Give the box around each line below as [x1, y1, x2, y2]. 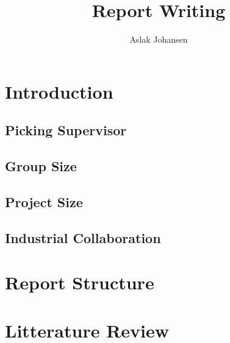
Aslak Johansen [129, 33, 188, 46]
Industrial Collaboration [5, 228, 161, 247]
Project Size [5, 192, 83, 211]
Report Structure [5, 270, 154, 295]
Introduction [5, 79, 113, 104]
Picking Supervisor [5, 121, 127, 140]
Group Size [5, 157, 77, 175]
